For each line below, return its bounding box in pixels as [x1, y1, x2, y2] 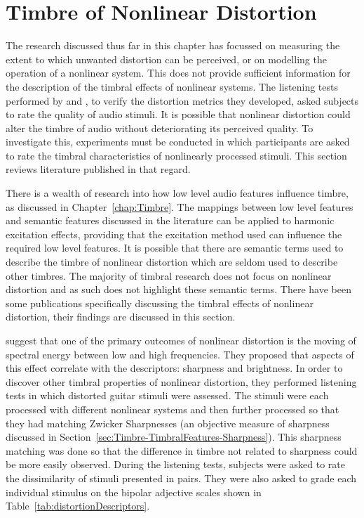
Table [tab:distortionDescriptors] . [6, 498, 150, 513]
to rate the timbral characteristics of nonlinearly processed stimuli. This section [6, 148, 347, 162]
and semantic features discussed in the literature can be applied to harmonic [6, 213, 335, 228]
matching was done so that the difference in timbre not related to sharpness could [6, 443, 358, 458]
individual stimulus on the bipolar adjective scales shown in [6, 484, 262, 499]
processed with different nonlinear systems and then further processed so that [6, 401, 339, 416]
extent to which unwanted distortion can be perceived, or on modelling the [6, 51, 327, 66]
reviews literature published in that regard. [6, 162, 191, 176]
